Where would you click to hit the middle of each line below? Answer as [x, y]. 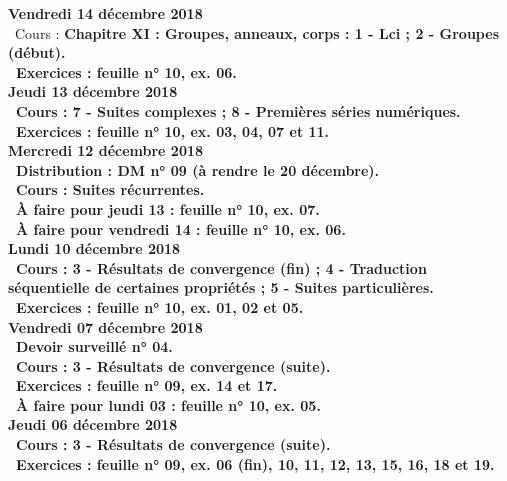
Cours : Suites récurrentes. [110, 189]
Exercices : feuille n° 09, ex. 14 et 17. [147, 385]
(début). [37, 52]
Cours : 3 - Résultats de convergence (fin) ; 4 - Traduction [221, 267]
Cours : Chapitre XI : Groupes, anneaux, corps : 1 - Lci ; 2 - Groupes [256, 32]
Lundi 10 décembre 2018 [94, 248]
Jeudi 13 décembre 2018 [93, 91]
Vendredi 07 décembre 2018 [105, 326]
